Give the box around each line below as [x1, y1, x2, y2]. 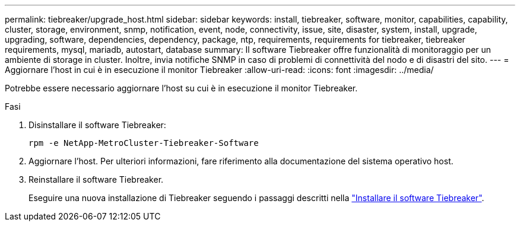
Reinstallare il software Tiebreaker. [28, 174, 164, 184]
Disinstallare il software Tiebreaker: [28, 120, 166, 130]
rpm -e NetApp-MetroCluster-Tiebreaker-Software [28, 138, 259, 148]
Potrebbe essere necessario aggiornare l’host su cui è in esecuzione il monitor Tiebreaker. [5, 83, 358, 93]
